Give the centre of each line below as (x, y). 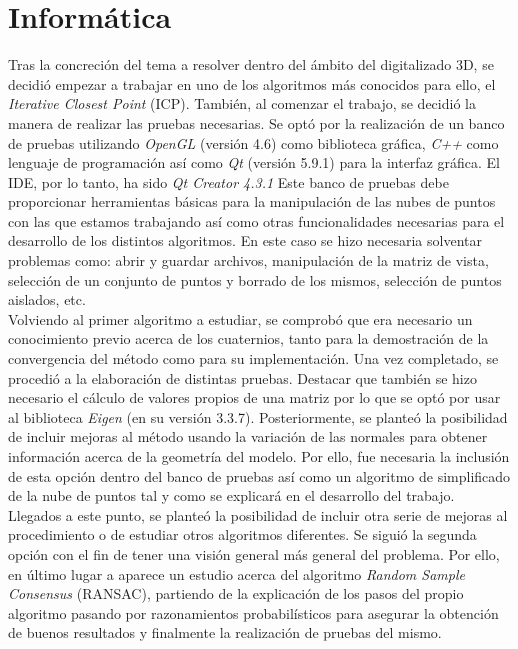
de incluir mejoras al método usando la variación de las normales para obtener (248, 436)
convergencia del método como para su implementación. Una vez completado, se (253, 358)
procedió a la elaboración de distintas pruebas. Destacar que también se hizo (242, 377)
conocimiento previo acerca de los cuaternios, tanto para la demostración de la (248, 338)
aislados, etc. (47, 299)
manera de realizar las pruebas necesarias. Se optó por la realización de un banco (256, 122)
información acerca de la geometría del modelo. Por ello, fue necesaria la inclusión (259, 456)
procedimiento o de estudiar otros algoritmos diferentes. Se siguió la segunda (242, 534)
